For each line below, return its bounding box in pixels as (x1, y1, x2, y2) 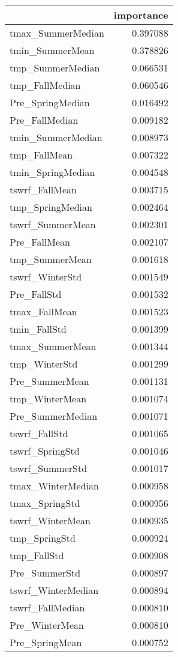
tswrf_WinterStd (10, 270, 82, 283)
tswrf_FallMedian (10, 601, 85, 614)
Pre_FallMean (10, 235, 70, 249)
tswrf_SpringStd (10, 444, 80, 458)
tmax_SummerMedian (10, 26, 104, 40)
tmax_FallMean (10, 304, 77, 318)
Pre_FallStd (10, 287, 62, 301)
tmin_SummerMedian (10, 130, 102, 144)
